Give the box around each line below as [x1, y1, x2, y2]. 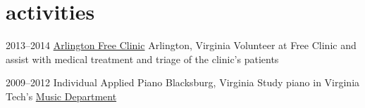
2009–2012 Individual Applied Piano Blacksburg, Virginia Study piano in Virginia [6, 75, 360, 90]
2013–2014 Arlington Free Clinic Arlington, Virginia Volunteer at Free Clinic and [6, 38, 357, 53]
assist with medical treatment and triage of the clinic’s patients [6, 51, 279, 66]
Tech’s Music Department [6, 88, 117, 103]
